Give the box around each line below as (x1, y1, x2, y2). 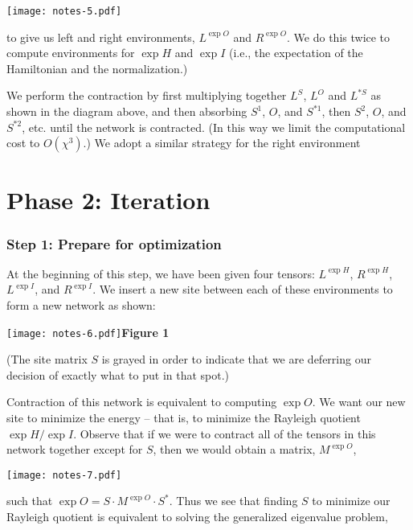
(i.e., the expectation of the (228, 44, 363, 61)
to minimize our (312, 492, 391, 509)
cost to (6, 134, 40, 151)
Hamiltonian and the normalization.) (6, 60, 188, 76)
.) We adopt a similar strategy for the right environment (83, 134, 361, 151)
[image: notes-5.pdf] (6, 6, 122, 17)
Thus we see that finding (176, 492, 298, 509)
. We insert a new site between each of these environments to (92, 281, 393, 298)
